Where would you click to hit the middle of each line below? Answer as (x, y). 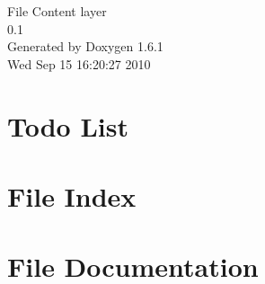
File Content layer (57, 11)
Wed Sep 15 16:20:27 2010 (79, 63)
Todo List (68, 125)
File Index (72, 195)
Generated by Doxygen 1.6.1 (85, 46)
